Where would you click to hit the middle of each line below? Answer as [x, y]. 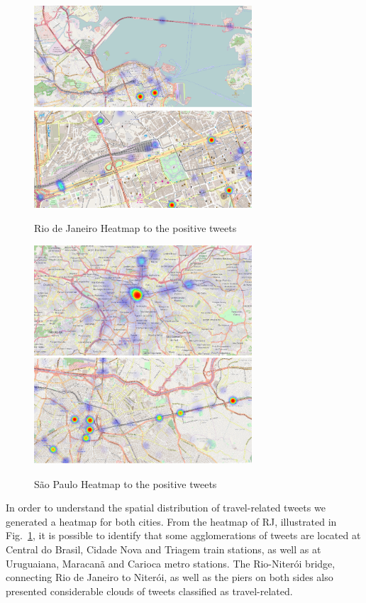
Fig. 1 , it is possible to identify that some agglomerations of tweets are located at [183, 535]
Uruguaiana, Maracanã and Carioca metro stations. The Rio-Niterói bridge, [171, 563]
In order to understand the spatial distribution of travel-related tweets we [166, 508]
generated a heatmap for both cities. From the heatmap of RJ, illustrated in [171, 521]
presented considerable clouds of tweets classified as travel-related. [149, 591]
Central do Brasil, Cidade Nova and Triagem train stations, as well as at [163, 549]
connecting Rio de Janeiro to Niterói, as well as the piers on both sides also [170, 577]
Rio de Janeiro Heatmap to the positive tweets [135, 227]
